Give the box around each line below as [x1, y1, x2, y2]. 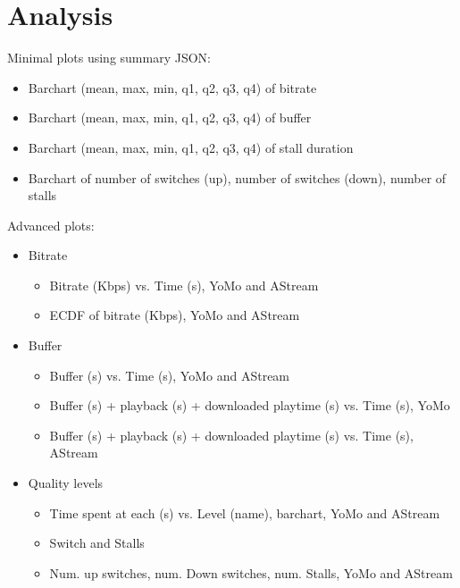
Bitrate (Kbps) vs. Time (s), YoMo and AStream [49, 275, 319, 294]
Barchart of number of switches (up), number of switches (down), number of [28, 168, 447, 187]
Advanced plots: [7, 215, 95, 234]
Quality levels [28, 474, 104, 492]
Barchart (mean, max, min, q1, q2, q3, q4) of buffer [28, 108, 312, 127]
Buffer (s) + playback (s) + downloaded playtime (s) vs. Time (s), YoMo [49, 396, 450, 415]
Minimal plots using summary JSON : [7, 48, 212, 67]
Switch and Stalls [49, 533, 145, 552]
